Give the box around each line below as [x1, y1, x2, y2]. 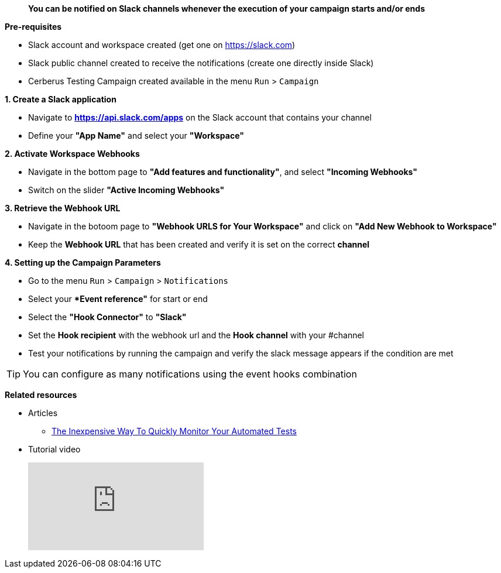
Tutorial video [28, 444, 81, 454]
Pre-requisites [5, 22, 62, 32]
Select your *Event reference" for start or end [28, 294, 208, 304]
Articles [28, 408, 58, 418]
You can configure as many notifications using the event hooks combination [23, 368, 357, 380]
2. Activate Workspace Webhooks [5, 149, 140, 159]
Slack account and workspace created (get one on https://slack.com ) [28, 40, 296, 50]
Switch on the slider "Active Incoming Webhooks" [28, 185, 225, 195]
